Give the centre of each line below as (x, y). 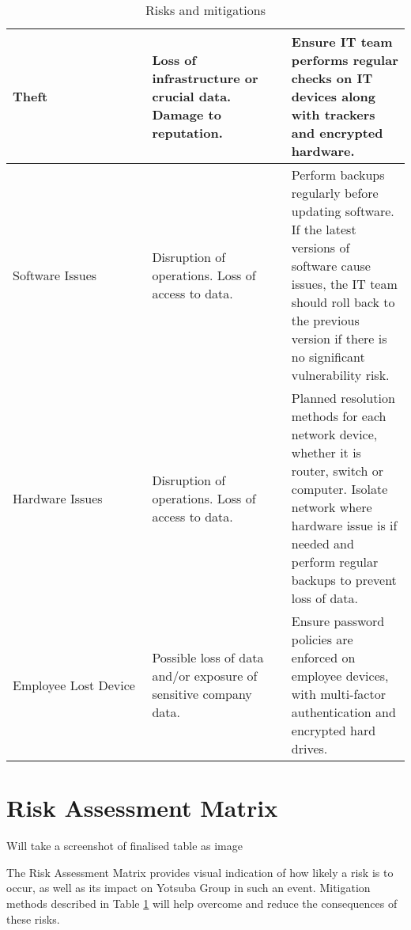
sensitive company (202, 694)
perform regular (335, 562)
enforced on (323, 657)
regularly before (335, 193)
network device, (334, 434)
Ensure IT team (342, 42)
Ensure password (338, 621)
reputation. (187, 133)
